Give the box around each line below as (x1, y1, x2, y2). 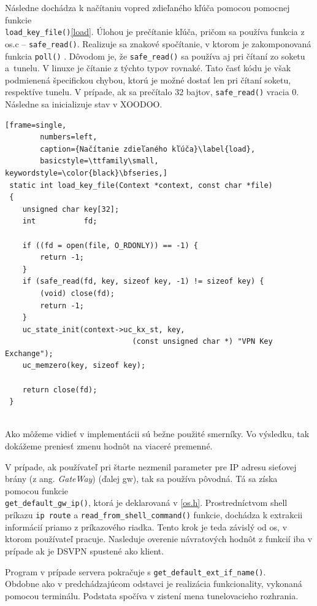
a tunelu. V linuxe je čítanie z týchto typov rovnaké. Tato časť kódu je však (5, 61, 291, 74)
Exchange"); (5, 349, 53, 358)
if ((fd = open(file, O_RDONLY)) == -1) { (22, 241, 198, 250)
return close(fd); (22, 385, 97, 394)
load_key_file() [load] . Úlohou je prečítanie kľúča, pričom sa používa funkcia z (5, 25, 305, 38)
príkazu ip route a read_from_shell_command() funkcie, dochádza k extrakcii (5, 508, 303, 521)
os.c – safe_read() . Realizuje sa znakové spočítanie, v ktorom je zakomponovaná (5, 37, 311, 50)
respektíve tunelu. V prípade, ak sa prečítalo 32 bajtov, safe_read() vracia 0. (5, 85, 299, 98)
